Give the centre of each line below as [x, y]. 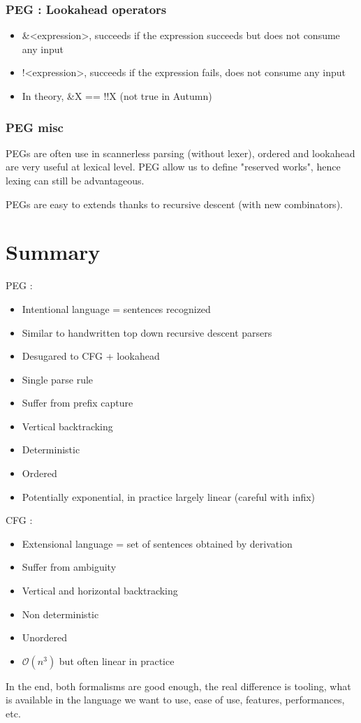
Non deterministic [60, 614]
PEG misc [35, 127]
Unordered [45, 637]
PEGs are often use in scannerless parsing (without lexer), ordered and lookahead [180, 153]
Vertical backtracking [67, 426]
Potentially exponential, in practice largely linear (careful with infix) [169, 496]
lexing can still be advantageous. [75, 180]
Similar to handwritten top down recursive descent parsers [147, 332]
